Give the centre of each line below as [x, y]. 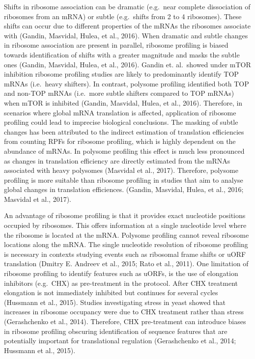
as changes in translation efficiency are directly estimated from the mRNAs [117, 160]
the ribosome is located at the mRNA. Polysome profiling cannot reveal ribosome [127, 235]
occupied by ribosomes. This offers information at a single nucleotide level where [125, 225]
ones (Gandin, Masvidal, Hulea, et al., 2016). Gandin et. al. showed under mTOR [127, 64]
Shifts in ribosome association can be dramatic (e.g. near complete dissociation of [127, 6]
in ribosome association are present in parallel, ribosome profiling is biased [116, 45]
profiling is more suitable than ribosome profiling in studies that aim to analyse [124, 179]
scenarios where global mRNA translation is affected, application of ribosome [120, 112]
